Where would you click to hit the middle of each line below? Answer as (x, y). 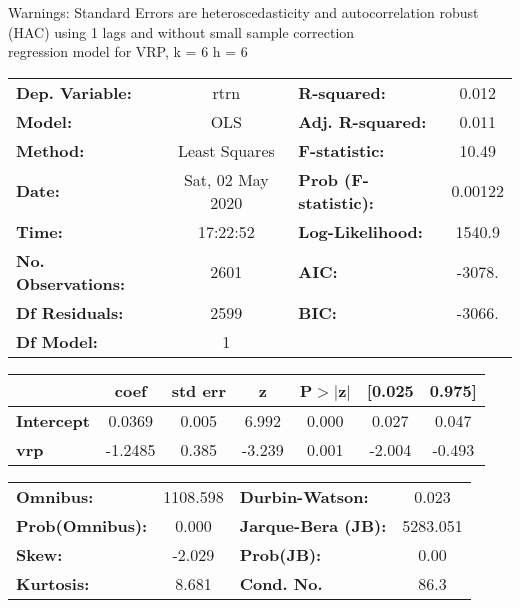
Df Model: (57, 341)
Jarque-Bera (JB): (313, 525)
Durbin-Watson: (304, 496)
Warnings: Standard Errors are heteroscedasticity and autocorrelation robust (243, 12)
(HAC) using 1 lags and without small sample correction (181, 31)
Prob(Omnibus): (82, 525)
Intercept (53, 420)
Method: (50, 150)
